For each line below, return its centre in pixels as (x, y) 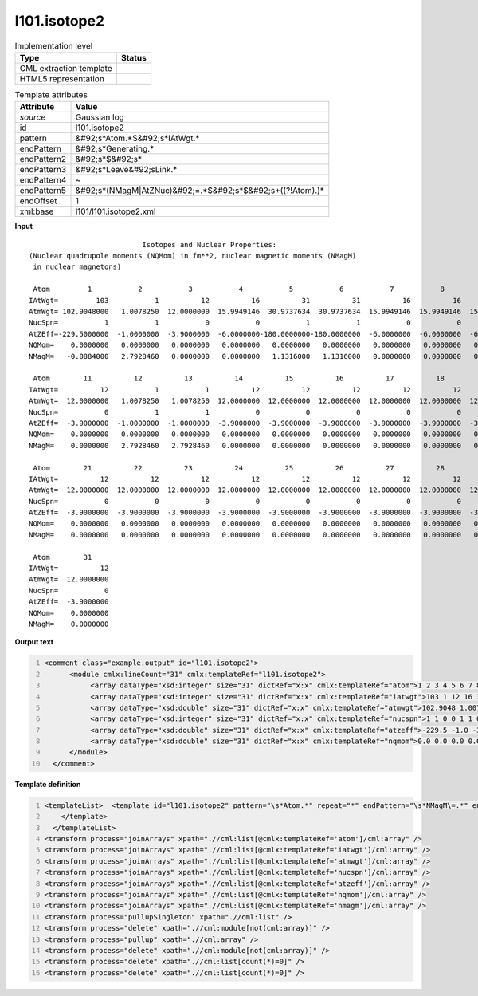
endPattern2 (43, 159)
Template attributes (51, 95)
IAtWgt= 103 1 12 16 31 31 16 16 (245, 300)
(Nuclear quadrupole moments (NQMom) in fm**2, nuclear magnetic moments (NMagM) (193, 256)
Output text (34, 642)
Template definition (48, 784)
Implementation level (54, 45)
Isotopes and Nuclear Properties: (210, 244)
